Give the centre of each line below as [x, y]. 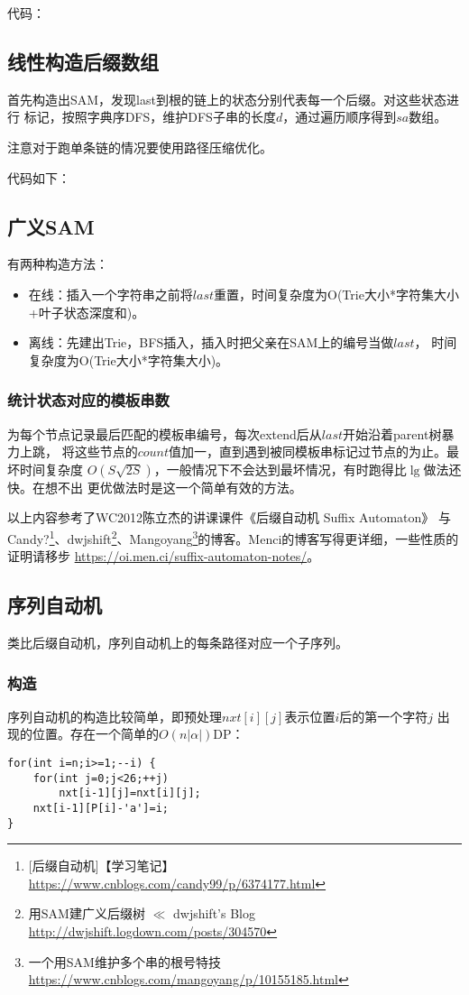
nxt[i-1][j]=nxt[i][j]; [130, 793]
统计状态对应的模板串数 [88, 400]
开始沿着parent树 [392, 433]
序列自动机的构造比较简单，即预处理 [115, 716]
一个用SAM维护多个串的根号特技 [124, 961]
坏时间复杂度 [45, 469]
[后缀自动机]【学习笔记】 [101, 866]
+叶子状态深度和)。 [87, 312]
